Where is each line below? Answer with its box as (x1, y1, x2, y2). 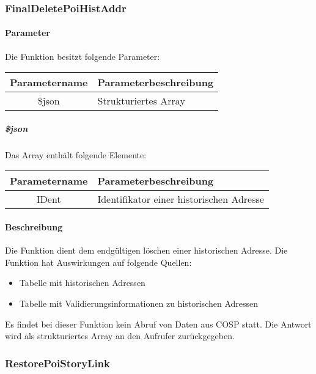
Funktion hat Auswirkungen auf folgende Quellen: (5, 255, 192, 268)
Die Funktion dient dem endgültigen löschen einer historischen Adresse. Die (5, 244, 288, 257)
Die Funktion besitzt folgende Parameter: (5, 50, 160, 62)
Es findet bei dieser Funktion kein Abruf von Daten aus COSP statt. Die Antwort (5, 317, 312, 330)
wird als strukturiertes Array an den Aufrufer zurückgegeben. (5, 329, 235, 342)
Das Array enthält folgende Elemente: (5, 148, 147, 161)
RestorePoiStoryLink (5, 355, 111, 370)
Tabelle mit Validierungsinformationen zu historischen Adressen (19, 296, 259, 309)
